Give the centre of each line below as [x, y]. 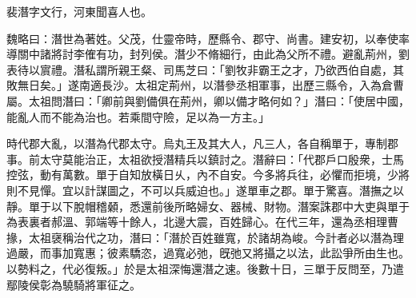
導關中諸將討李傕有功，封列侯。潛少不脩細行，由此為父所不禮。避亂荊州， [202, 54]
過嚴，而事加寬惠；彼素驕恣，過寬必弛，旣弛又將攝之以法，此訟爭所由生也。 [208, 253]
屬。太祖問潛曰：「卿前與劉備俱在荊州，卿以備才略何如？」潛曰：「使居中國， [208, 100]
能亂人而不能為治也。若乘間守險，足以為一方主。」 [138, 116]
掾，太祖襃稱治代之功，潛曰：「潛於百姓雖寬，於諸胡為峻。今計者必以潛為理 [205, 237]
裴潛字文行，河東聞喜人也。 [79, 11]
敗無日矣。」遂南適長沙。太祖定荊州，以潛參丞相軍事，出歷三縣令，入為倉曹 [205, 85]
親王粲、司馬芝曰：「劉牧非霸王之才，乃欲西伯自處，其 [261, 69]
